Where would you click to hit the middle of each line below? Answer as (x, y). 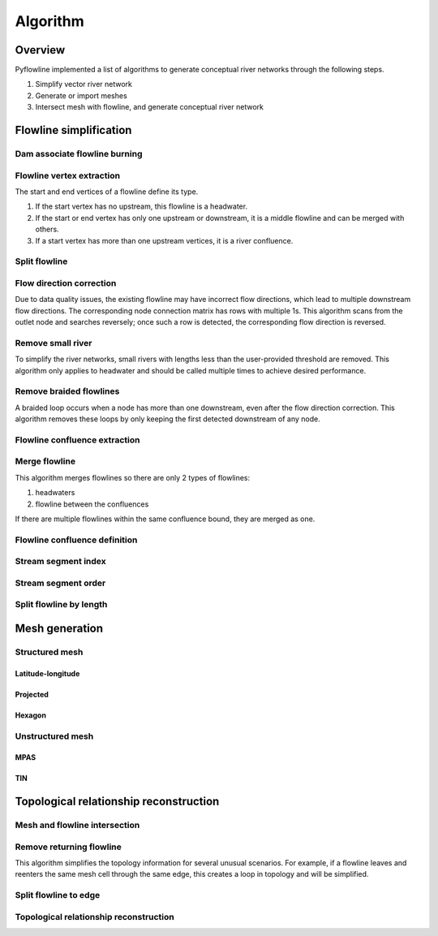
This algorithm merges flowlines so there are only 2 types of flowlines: (133, 477)
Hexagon (30, 715)
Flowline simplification (73, 130)
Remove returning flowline (68, 847)
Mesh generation (59, 628)
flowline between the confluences (92, 504)
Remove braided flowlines (67, 391)
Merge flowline (45, 461)
